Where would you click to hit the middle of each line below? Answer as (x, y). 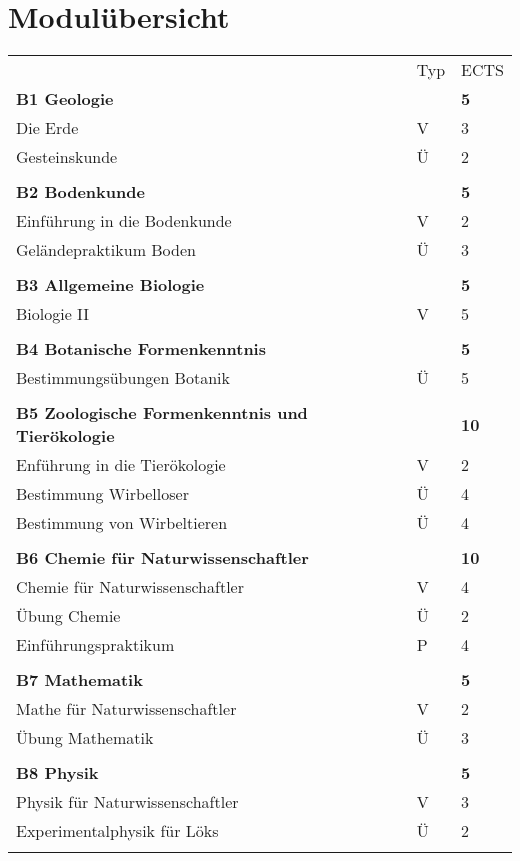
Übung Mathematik (85, 738)
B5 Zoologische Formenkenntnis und (162, 413)
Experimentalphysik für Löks (117, 831)
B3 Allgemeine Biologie (110, 285)
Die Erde (47, 128)
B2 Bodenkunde (80, 192)
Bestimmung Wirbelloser (102, 494)
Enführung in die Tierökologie (121, 465)
